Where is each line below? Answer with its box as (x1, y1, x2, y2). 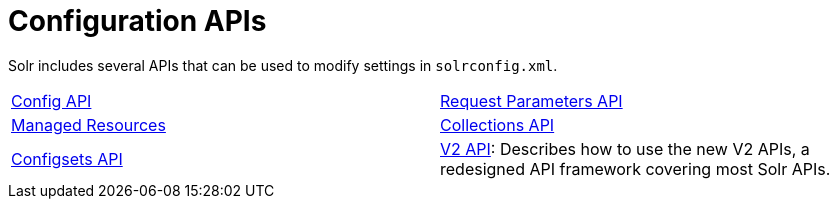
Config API (11, 90, 92, 111)
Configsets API (11, 148, 123, 169)
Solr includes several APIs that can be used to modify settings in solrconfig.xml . (8, 56, 558, 74)
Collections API (440, 114, 555, 135)
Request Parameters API (440, 90, 623, 111)
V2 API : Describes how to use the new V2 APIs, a (440, 138, 810, 159)
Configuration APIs (8, 4, 267, 38)
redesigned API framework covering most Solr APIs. (440, 158, 831, 179)
